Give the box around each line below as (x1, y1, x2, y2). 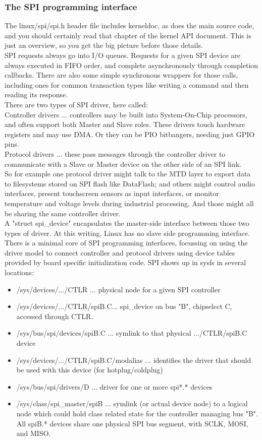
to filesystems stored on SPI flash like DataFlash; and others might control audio (5, 178, 255, 188)
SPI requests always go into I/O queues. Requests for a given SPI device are (5, 50, 240, 60)
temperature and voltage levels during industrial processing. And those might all (5, 198, 254, 208)
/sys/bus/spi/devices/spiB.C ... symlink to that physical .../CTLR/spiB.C (16, 328, 247, 338)
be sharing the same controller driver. (5, 208, 121, 218)
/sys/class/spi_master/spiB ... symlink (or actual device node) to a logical (16, 398, 248, 409)
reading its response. (5, 89, 68, 100)
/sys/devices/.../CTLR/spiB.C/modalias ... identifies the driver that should (16, 354, 251, 365)
